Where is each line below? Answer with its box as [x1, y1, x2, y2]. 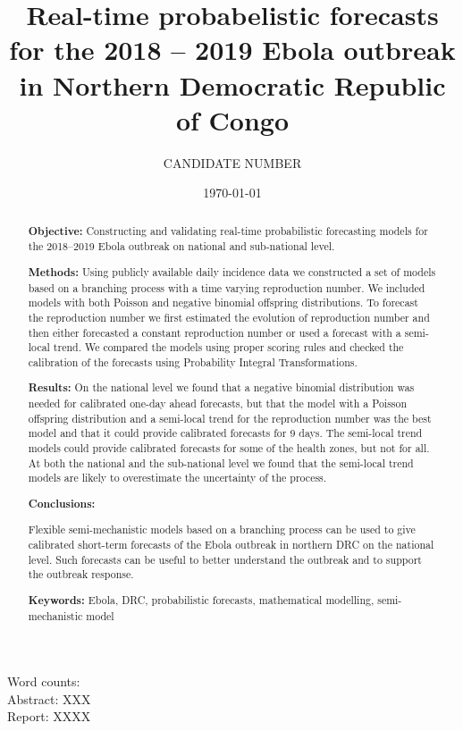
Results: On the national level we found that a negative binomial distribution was [28, 380, 415, 396]
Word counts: [7, 672, 80, 691]
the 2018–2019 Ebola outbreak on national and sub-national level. [28, 239, 335, 254]
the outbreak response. [28, 567, 134, 582]
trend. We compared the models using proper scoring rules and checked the [53, 340, 404, 355]
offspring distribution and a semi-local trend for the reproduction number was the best [28, 410, 432, 425]
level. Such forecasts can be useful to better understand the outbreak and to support [28, 551, 422, 567]
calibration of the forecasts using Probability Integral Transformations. [28, 354, 358, 369]
